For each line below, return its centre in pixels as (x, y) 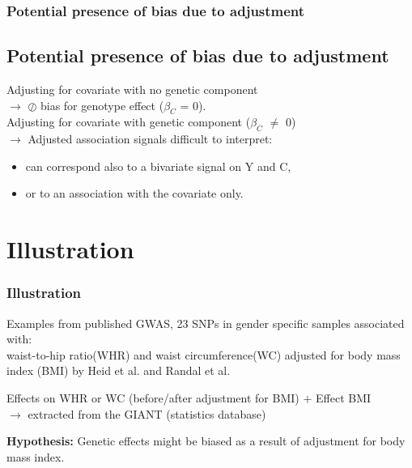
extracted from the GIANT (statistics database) (147, 413)
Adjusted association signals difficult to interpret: (150, 139)
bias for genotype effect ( (102, 105)
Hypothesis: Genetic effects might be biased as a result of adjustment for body (206, 441)
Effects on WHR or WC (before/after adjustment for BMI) (153, 397)
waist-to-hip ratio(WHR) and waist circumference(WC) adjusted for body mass (204, 354)
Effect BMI (344, 397)
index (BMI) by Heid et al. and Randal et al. (119, 370)
